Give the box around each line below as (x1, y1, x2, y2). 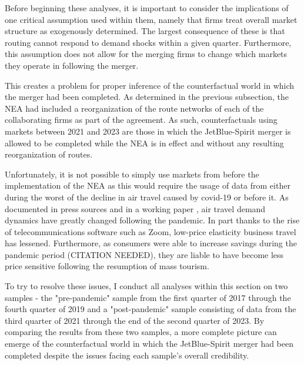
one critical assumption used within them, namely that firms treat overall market (5, 13, 298, 25)
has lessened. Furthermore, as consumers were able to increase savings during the (5, 237, 297, 249)
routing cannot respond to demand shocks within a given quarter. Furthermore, (5, 36, 292, 48)
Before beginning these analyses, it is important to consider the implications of (5, 2, 289, 14)
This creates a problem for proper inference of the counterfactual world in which (5, 79, 295, 91)
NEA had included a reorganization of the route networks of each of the (5, 102, 264, 114)
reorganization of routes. (5, 148, 93, 160)
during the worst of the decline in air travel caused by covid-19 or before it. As (5, 190, 289, 203)
